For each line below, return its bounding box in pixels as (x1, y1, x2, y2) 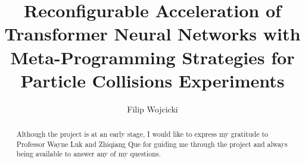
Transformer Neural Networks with (4, 21, 301, 46)
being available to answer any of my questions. (16, 149, 161, 159)
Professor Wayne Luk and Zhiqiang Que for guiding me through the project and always (16, 139, 288, 149)
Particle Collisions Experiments (20, 68, 285, 92)
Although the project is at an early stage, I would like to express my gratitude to (16, 129, 268, 139)
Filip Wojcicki (127, 102, 178, 115)
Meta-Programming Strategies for (10, 45, 295, 69)
